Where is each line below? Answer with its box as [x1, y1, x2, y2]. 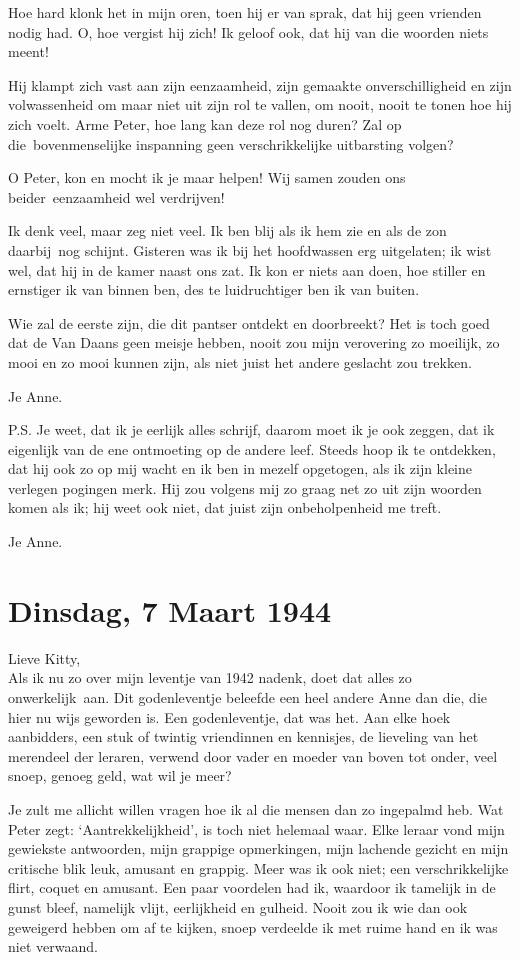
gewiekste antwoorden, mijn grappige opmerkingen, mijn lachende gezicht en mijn [8, 838, 509, 859]
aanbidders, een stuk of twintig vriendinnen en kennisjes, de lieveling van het [8, 726, 479, 747]
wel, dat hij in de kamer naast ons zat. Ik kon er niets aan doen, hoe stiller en [8, 259, 486, 280]
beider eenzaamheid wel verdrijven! [8, 186, 225, 207]
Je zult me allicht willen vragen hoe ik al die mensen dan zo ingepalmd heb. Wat [8, 798, 504, 819]
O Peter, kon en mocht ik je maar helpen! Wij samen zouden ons [8, 167, 406, 188]
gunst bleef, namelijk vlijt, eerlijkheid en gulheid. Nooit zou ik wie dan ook [8, 896, 468, 917]
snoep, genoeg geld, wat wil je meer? [8, 765, 232, 786]
